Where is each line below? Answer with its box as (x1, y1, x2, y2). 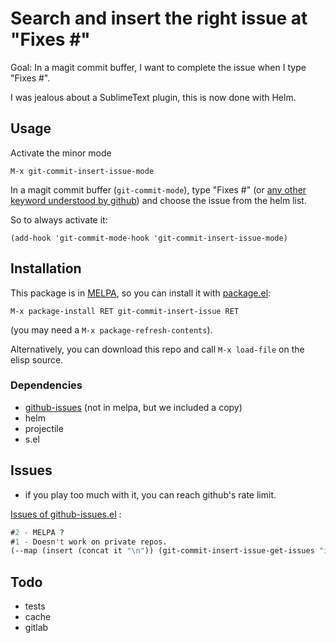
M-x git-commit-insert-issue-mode (10, 166, 155, 176)
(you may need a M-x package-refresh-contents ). (10, 323, 213, 336)
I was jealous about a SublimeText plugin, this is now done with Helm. (10, 91, 297, 103)
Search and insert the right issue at (10, 7, 308, 30)
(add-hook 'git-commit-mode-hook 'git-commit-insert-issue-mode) (10, 233, 288, 243)
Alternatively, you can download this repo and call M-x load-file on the (10, 343, 305, 355)
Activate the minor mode (10, 147, 112, 159)
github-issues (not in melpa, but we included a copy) (24, 401, 243, 413)
